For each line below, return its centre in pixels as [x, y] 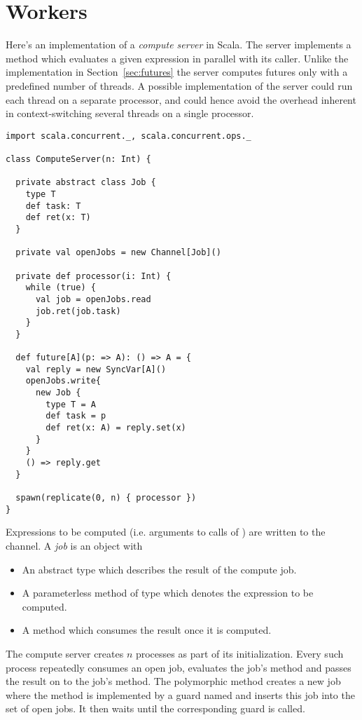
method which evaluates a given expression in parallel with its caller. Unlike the [177, 58]
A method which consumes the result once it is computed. [147, 630]
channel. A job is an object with [74, 545]
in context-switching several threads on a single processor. [130, 113]
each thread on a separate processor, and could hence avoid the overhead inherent [181, 99]
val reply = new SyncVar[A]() [96, 369]
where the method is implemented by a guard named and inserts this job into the [180, 694]
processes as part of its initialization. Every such [239, 653]
